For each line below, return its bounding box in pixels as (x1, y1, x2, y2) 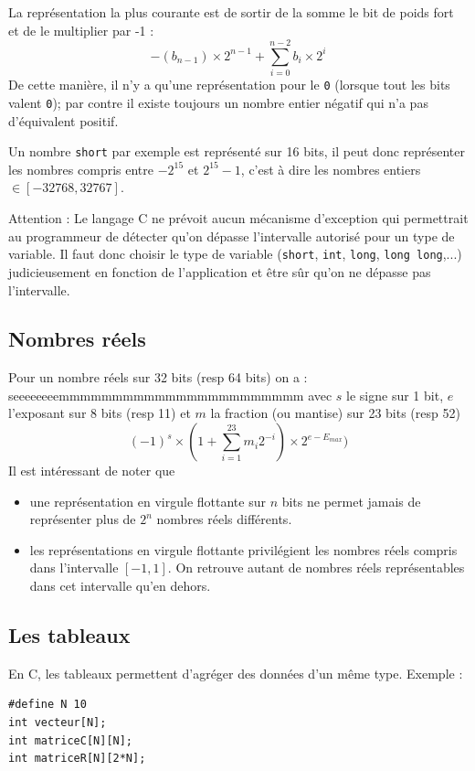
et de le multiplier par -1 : (8, 20, 154, 39)
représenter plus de (29, 509, 136, 529)
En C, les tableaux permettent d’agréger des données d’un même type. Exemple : (8, 663, 463, 682)
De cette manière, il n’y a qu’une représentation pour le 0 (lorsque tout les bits (8, 75, 450, 94)
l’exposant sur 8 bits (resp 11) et (8, 403, 191, 423)
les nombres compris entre (8, 159, 153, 178)
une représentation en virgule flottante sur (29, 491, 266, 510)
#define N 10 (8, 698, 87, 712)
